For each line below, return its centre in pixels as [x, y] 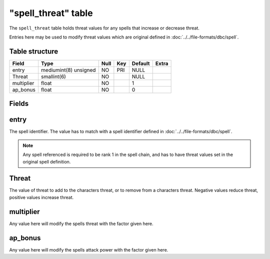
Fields [19, 104]
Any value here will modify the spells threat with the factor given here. [81, 223]
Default [141, 63]
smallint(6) [53, 76]
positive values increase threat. [41, 197]
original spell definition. [47, 161]
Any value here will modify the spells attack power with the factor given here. [89, 249]
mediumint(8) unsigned [68, 70]
